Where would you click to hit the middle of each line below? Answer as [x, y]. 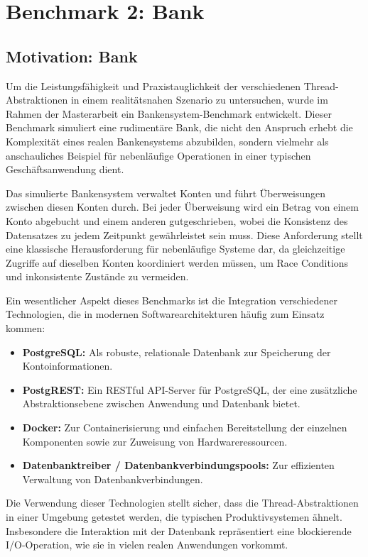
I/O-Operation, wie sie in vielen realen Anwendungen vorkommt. [147, 545]
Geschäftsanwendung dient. [65, 169]
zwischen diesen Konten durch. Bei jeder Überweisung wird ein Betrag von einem [182, 207]
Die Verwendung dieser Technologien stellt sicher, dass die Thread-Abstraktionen [182, 503]
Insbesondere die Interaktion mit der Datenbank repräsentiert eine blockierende [179, 530]
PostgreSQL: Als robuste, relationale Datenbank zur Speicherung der [177, 352]
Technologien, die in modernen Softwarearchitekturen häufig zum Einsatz [165, 314]
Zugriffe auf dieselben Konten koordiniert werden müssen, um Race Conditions [177, 262]
